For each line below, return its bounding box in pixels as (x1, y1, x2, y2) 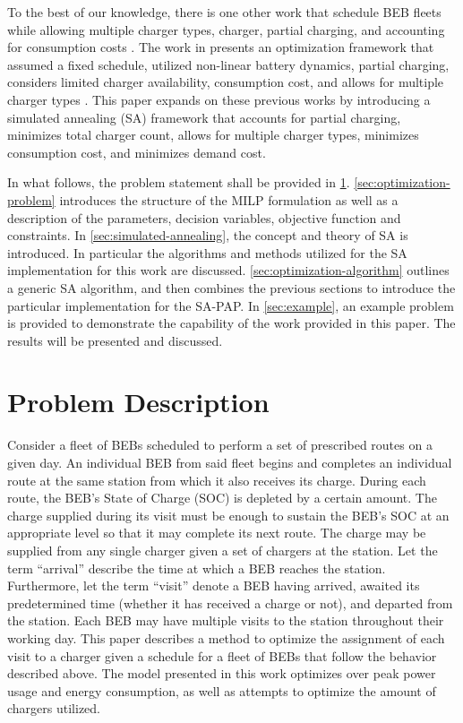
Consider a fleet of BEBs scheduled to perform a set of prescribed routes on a (7, 435, 433, 454)
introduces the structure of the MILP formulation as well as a (59, 190, 399, 209)
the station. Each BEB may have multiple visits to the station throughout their (7, 611, 444, 630)
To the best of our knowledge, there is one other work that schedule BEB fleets (7, 3, 442, 21)
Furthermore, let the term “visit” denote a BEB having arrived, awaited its (7, 576, 420, 595)
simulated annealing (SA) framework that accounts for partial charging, (7, 108, 401, 126)
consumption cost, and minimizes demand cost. (7, 142, 266, 161)
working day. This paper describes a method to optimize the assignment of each (7, 628, 445, 647)
